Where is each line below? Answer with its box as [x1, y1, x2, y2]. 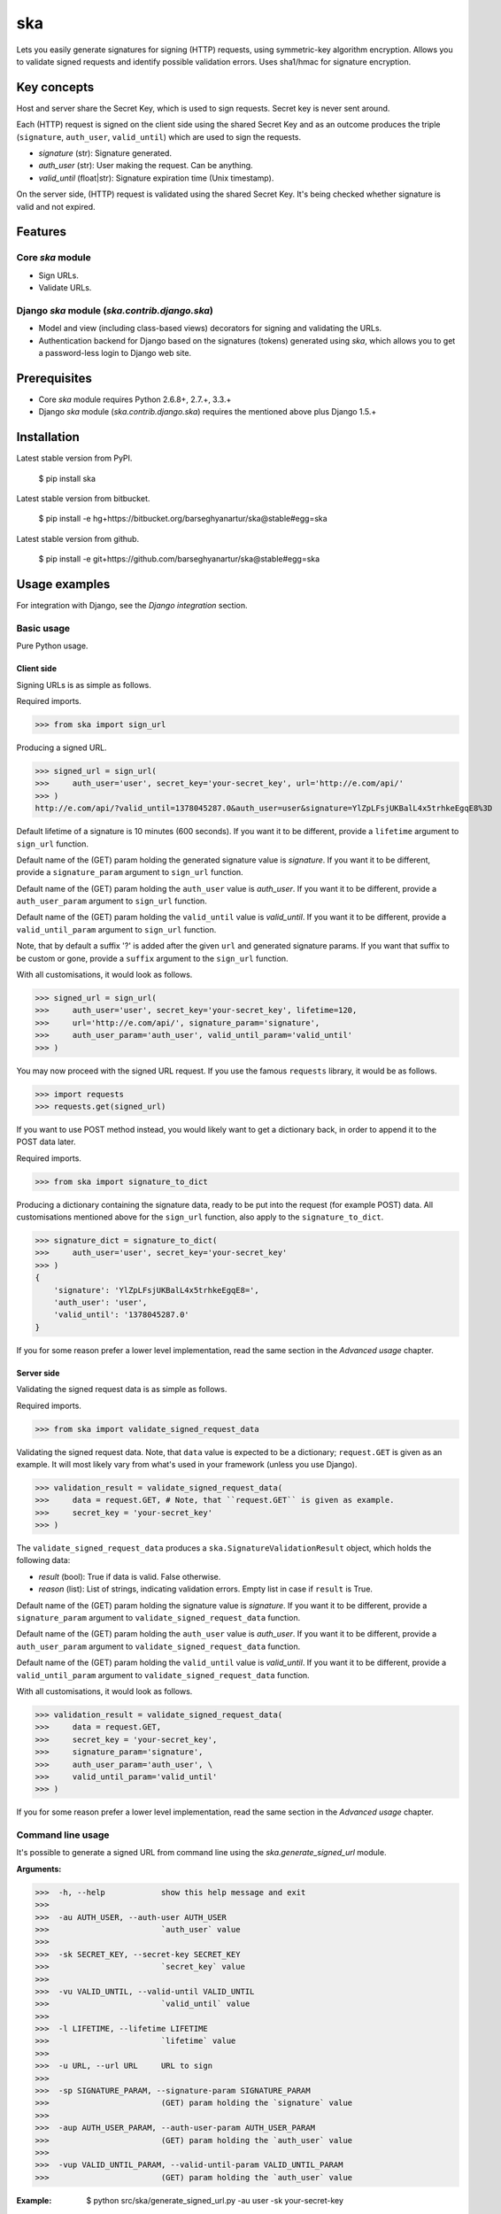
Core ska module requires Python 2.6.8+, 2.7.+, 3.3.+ [38, 394, 232, 405]
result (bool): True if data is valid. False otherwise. [38, 1571, 221, 1582]
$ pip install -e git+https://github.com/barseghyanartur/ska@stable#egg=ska [38, 553, 320, 564]
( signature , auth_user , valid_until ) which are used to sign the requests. [16, 131, 302, 142]
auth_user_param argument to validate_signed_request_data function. [16, 1641, 301, 1652]
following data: [16, 1555, 71, 1566]
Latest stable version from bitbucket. [16, 493, 150, 504]
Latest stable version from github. [16, 533, 140, 544]
